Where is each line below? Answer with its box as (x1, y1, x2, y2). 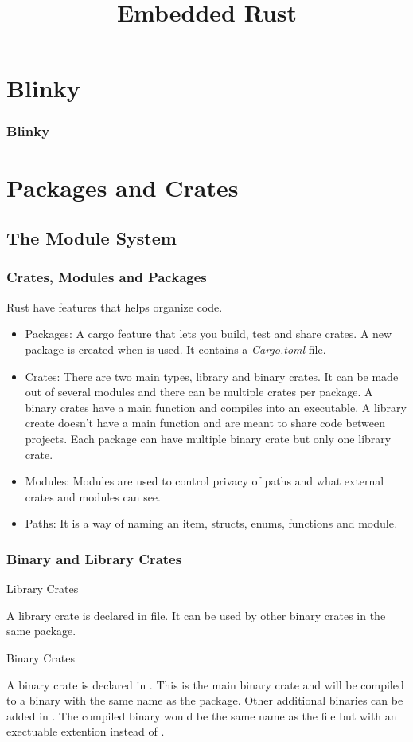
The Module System (6, 226, 177, 250)
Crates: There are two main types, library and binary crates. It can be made (25, 367, 399, 384)
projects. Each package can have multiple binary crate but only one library (25, 430, 392, 446)
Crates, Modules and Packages (6, 267, 207, 287)
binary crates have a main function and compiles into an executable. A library (25, 398, 407, 415)
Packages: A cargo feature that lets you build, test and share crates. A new (25, 325, 392, 342)
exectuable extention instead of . (6, 723, 165, 740)
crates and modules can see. (25, 488, 161, 504)
